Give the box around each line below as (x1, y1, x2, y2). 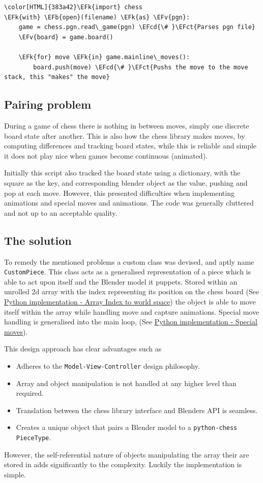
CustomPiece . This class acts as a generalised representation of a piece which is (4, 266, 251, 277)
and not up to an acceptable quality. (4, 207, 118, 218)
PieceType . (16, 432, 51, 442)
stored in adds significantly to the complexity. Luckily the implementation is (4, 459, 242, 470)
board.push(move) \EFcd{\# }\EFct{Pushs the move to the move (33, 63, 248, 71)
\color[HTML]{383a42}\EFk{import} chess (4, 4, 143, 11)
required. (16, 388, 44, 398)
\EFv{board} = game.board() (18, 33, 113, 41)
